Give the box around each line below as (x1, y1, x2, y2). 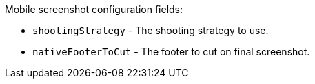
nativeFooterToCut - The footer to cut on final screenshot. (32, 46, 310, 57)
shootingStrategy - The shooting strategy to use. (32, 25, 269, 36)
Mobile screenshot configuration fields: (5, 3, 183, 15)
